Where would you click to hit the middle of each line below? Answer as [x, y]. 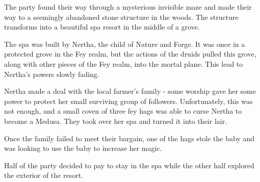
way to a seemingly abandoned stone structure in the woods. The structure [121, 17]
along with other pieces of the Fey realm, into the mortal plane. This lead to [124, 63]
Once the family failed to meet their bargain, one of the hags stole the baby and [129, 138]
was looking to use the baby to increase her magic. [83, 148]
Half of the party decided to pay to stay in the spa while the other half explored [129, 165]
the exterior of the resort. [44, 175]
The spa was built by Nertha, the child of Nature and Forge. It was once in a [125, 44]
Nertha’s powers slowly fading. [52, 74]
